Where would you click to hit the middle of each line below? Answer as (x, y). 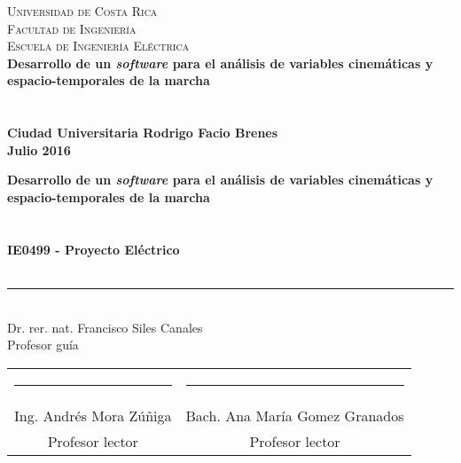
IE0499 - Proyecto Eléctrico (94, 249)
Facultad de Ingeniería (72, 28)
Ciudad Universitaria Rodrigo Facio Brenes (143, 133)
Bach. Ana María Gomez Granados (295, 415)
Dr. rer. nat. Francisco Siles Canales (105, 327)
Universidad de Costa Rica (82, 11)
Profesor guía (43, 345)
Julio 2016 (39, 149)
